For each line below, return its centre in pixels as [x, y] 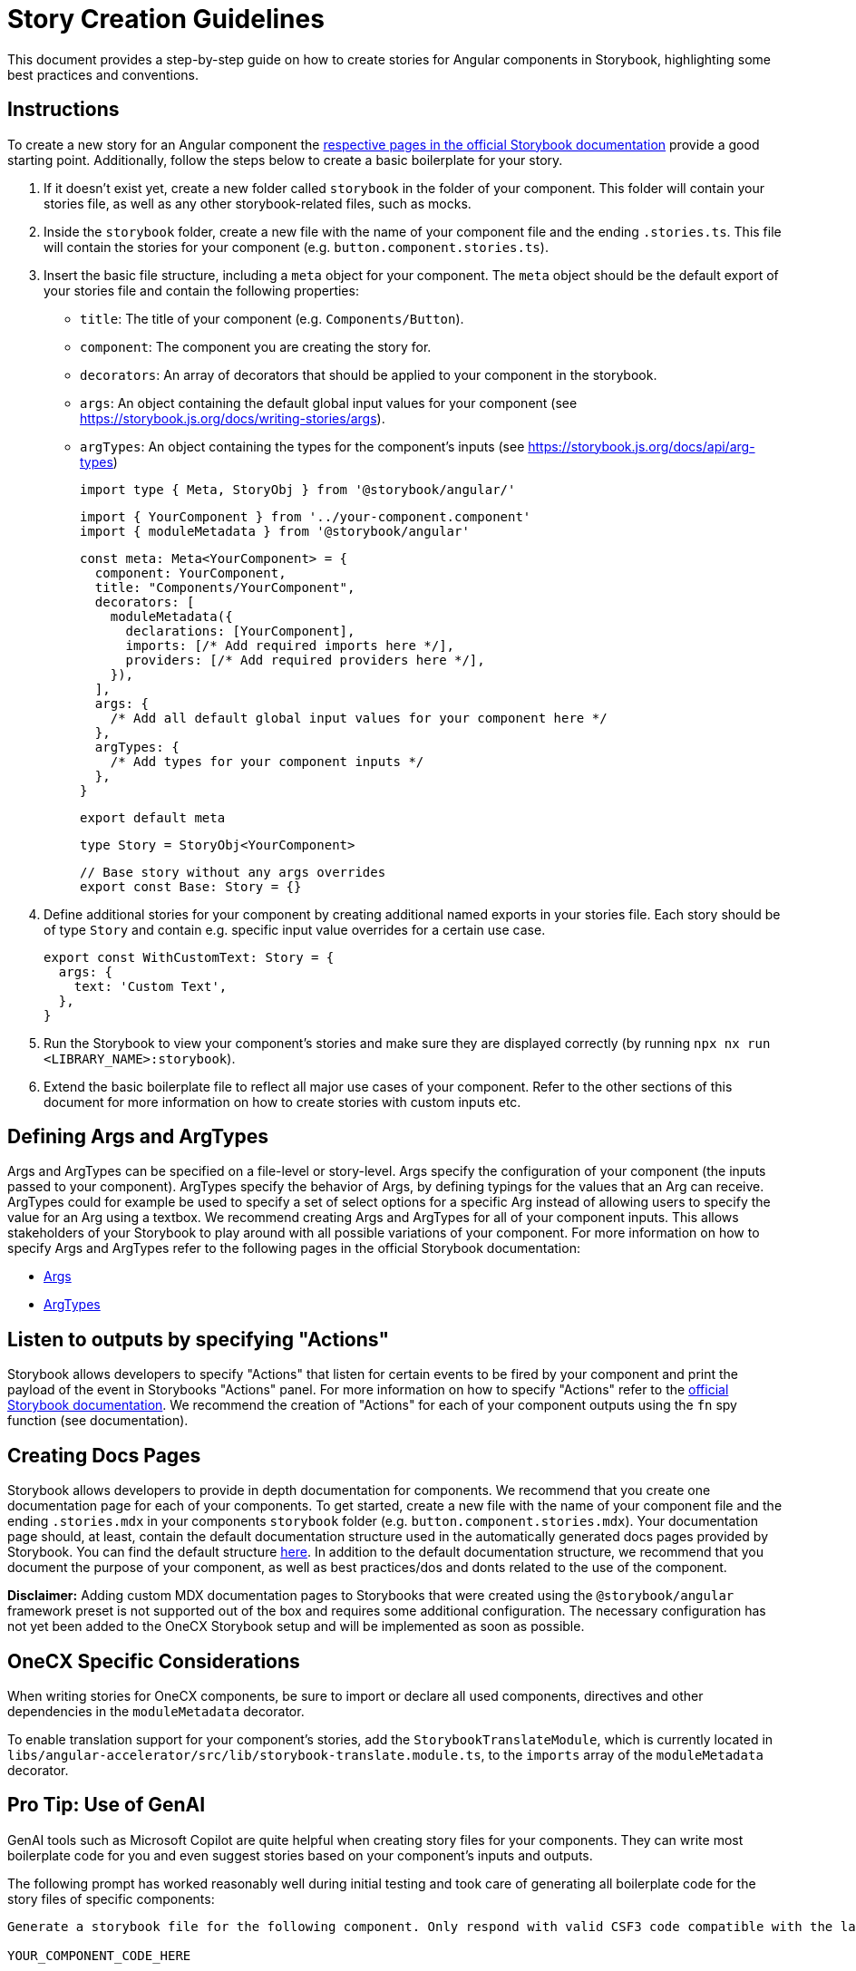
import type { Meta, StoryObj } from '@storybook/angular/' [298, 489]
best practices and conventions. [103, 74]
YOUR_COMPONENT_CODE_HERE [99, 1955]
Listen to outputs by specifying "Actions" [198, 1339]
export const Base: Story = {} [191, 886]
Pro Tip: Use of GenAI [107, 1805]
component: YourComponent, [190, 573]
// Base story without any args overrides [233, 872]
